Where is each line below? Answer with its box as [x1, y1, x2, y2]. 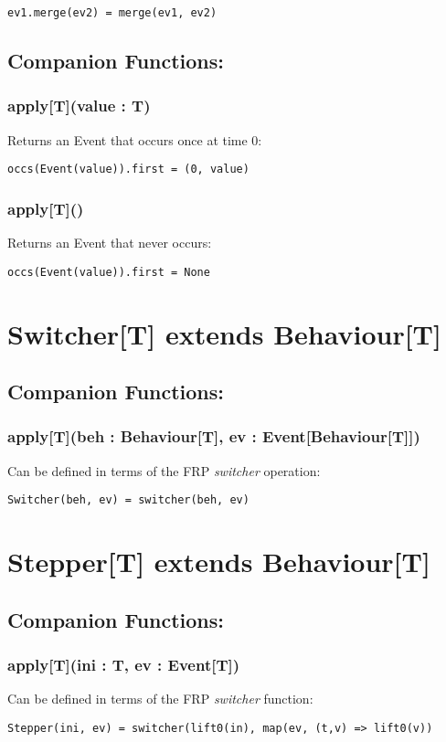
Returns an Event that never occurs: [7, 233, 212, 252]
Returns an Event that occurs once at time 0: [7, 130, 262, 149]
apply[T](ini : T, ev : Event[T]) [7, 653, 240, 676]
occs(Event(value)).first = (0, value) [7, 163, 250, 176]
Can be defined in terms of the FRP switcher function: [7, 689, 313, 708]
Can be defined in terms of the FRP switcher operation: [7, 461, 321, 480]
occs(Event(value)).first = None [7, 265, 210, 279]
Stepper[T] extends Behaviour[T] [7, 543, 430, 580]
